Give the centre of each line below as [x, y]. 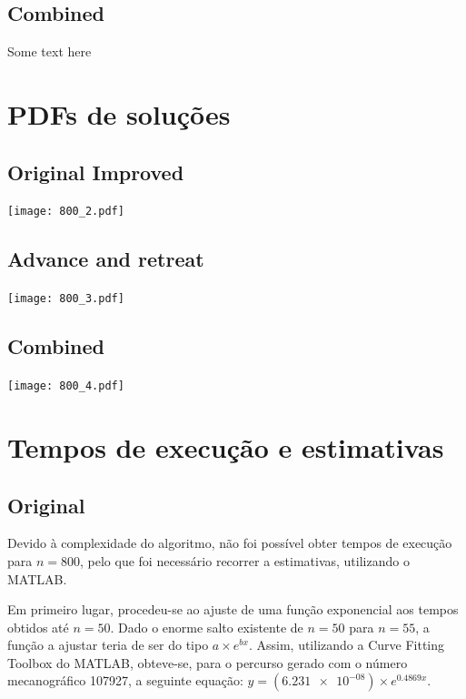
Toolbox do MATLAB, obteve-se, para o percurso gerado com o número [208, 662]
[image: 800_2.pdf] [66, 212]
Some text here [50, 51]
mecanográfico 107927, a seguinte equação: [125, 680]
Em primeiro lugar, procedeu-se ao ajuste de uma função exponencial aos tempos [233, 609]
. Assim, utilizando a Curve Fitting [347, 645]
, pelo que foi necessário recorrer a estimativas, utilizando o [245, 560]
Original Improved [96, 172]
